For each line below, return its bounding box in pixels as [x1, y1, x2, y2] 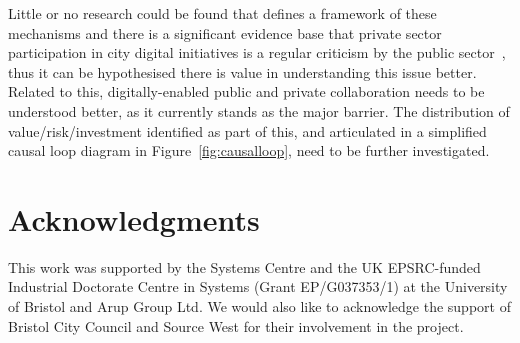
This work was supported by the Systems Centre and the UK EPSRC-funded [8, 256, 481, 277]
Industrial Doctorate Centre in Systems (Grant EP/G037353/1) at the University [8, 276, 508, 297]
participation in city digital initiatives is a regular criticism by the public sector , [8, 42, 506, 63]
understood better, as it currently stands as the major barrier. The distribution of [8, 100, 510, 121]
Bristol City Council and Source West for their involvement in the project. [8, 315, 464, 336]
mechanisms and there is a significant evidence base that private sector [8, 22, 442, 43]
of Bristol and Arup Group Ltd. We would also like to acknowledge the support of [8, 296, 511, 317]
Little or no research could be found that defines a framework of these [8, 3, 437, 23]
